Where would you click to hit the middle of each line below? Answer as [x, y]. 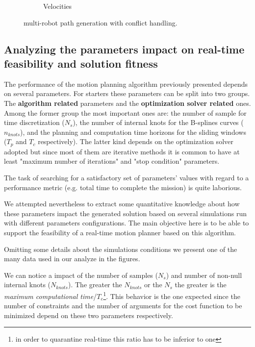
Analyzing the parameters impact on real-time [124, 49]
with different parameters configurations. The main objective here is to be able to [127, 223]
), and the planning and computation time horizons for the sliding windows [133, 132]
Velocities [58, 6]
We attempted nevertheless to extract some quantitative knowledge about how [122, 204]
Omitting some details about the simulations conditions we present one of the [121, 249]
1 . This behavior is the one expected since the [172, 295]
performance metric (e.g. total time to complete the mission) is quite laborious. [123, 187]
